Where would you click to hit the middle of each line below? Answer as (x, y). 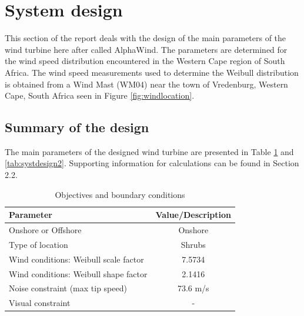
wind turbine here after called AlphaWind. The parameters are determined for (146, 49)
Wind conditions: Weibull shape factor (78, 273)
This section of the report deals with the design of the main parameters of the (146, 38)
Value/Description (193, 215)
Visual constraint (40, 303)
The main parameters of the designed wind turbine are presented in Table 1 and (149, 151)
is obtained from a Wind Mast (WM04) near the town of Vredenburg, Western (146, 84)
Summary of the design (77, 127)
